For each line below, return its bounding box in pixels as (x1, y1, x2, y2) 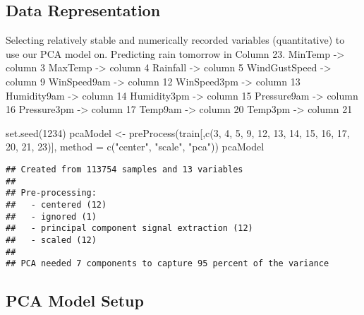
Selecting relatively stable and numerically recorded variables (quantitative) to (6, 32, 345, 47)
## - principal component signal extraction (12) (6, 223, 253, 234)
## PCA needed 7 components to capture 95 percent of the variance (6, 258, 329, 269)
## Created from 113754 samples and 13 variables (6, 164, 243, 174)
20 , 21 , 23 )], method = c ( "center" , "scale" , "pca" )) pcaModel (6, 139, 265, 154)
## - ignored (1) (6, 211, 97, 222)
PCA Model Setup (6, 290, 144, 311)
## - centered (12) (6, 199, 107, 210)
